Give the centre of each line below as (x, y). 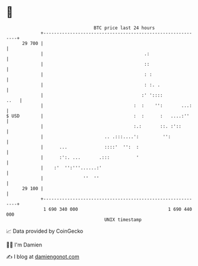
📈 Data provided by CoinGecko (45, 231)
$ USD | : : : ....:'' (98, 116)
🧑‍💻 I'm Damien (24, 245)
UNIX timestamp (123, 219)
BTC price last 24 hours (124, 28)
